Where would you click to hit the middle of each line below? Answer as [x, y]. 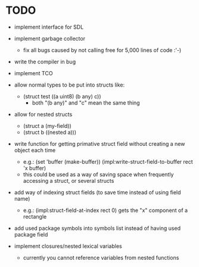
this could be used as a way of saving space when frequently [98, 174]
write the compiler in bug [45, 62]
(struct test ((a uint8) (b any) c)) [62, 96]
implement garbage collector [50, 38]
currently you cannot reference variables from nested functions [101, 257]
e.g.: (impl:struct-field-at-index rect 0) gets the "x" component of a [105, 210]
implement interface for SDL [49, 27]
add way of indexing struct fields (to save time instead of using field [97, 192]
